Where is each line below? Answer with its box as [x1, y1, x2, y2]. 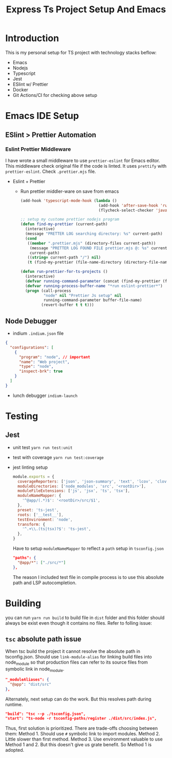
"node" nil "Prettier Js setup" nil [43, 293, 122, 298]
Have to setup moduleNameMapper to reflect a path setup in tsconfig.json [12, 545, 164, 551]
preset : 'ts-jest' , [17, 507, 59, 512]
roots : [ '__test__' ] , [17, 512, 64, 517]
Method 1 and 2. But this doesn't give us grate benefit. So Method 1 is [5, 742, 152, 748]
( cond [25, 236, 37, 241]
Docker [12, 86, 29, 93]
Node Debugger [5, 316, 57, 325]
